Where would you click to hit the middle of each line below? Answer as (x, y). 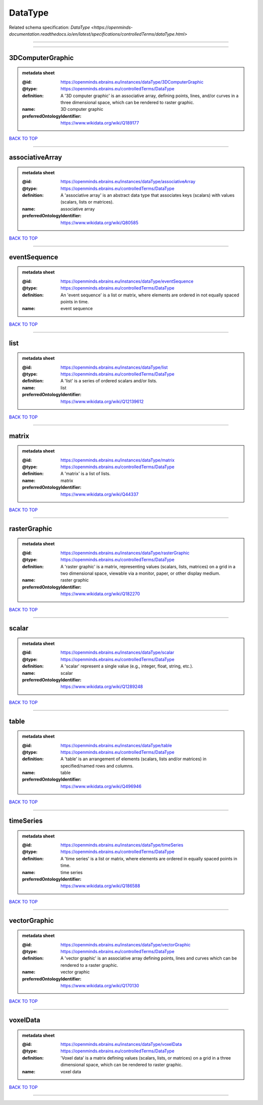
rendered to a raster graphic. (89, 965)
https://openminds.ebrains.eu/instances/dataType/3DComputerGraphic (132, 82)
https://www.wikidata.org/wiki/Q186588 (101, 886)
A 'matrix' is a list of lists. (85, 474)
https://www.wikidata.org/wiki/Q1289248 (102, 687)
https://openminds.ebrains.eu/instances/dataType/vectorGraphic (126, 944)
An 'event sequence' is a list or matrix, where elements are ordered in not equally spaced (150, 295)
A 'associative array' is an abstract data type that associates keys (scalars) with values (148, 195)
